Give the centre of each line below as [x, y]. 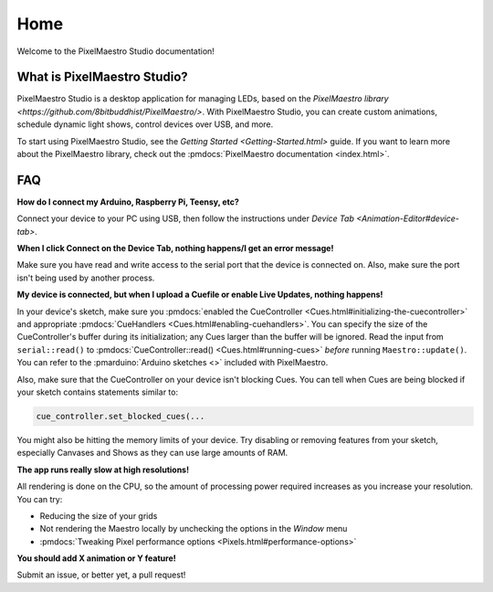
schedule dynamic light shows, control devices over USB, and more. [145, 124]
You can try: [40, 499]
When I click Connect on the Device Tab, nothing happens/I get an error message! [175, 248]
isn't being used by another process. [86, 278]
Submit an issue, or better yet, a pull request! [101, 575]
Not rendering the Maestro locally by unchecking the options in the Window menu [194, 529]
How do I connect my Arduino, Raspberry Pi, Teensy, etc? [128, 202]
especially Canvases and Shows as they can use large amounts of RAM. [152, 453]
